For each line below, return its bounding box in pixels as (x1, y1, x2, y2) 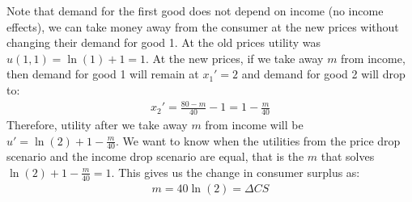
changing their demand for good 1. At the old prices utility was (6, 34, 321, 51)
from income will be (205, 116, 304, 133)
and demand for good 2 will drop (241, 65, 406, 82)
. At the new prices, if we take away (146, 49, 324, 66)
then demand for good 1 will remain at (6, 65, 199, 82)
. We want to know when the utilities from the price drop (115, 132, 401, 149)
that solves (321, 148, 375, 165)
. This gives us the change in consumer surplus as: (111, 163, 360, 180)
